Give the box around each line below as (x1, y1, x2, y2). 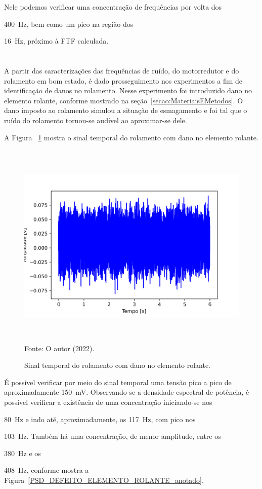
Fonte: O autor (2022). (24, 343, 95, 353)
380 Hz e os (4, 447, 41, 458)
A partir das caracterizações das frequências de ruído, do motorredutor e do (4, 65, 239, 76)
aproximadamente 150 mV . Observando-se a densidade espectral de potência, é (4, 387, 249, 397)
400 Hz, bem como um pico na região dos (4, 18, 134, 29)
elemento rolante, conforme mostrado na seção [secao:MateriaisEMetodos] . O (4, 95, 243, 105)
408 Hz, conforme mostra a (4, 465, 89, 475)
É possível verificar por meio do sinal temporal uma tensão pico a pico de (4, 377, 232, 387)
